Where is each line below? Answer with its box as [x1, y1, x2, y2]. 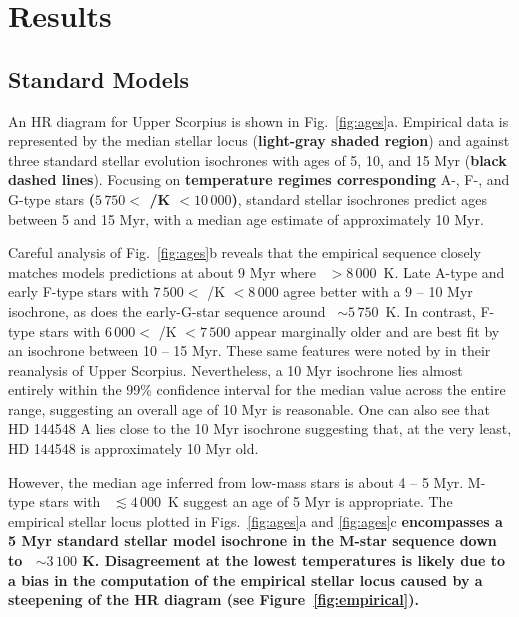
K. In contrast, [385, 300, 476, 321]
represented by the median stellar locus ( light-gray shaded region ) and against [8, 130, 510, 151]
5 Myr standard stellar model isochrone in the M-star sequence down [8, 530, 497, 551]
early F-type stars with [8, 281, 149, 302]
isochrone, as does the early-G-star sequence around [8, 300, 326, 321]
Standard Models [8, 63, 189, 94]
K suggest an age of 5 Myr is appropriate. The [167, 491, 453, 512]
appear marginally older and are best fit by [234, 320, 500, 341]
